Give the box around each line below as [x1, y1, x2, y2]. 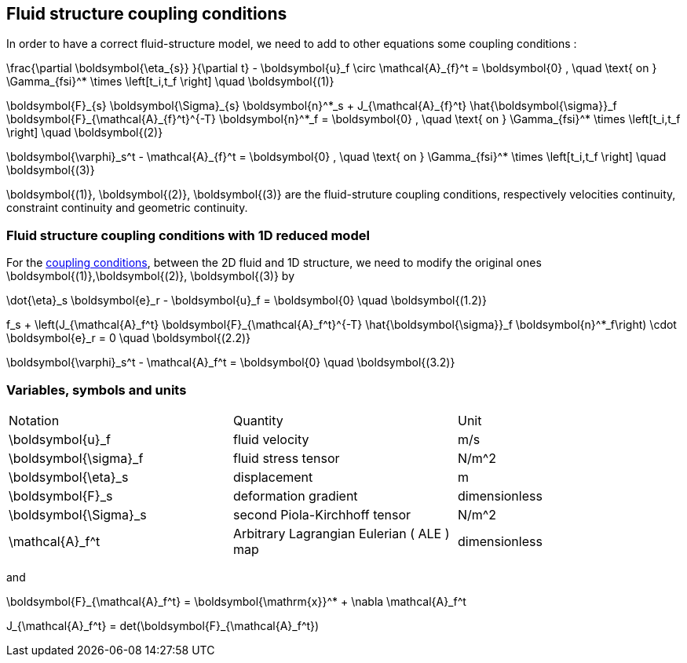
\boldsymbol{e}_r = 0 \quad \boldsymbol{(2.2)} [6, 331, 251, 345]
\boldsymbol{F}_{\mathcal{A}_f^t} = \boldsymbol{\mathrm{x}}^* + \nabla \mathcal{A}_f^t [6, 594, 466, 608]
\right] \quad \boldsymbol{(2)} [6, 126, 163, 140]
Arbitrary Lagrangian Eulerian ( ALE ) [232, 525, 450, 541]
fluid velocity [232, 431, 309, 447]
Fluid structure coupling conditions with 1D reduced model [6, 227, 370, 243]
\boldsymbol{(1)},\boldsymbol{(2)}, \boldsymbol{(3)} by [6, 269, 294, 283]
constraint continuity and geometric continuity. [6, 201, 248, 215]
